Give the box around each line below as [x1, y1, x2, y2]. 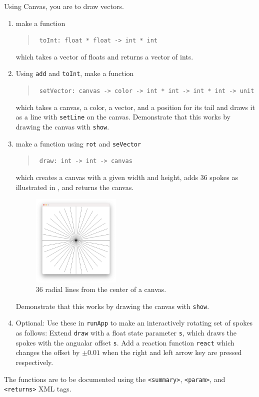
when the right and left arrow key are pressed [102, 347, 242, 357]
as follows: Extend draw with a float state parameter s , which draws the [15, 327, 237, 338]
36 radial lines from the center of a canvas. [35, 284, 166, 294]
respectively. [15, 356, 53, 367]
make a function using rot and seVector [15, 138, 141, 148]
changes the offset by [15, 347, 80, 357]
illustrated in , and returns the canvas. [15, 181, 134, 192]
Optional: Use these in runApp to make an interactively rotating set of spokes [15, 317, 252, 328]
